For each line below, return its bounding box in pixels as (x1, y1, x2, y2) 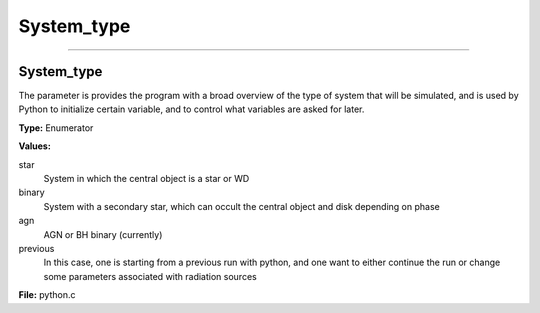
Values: (18, 140, 52, 152)
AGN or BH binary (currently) (43, 228, 163, 240)
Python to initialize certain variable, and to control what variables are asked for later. (18, 103, 365, 115)
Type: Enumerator (18, 121, 94, 134)
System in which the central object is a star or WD (43, 173, 250, 185)
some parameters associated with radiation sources (43, 270, 257, 282)
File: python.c (18, 289, 76, 301)
